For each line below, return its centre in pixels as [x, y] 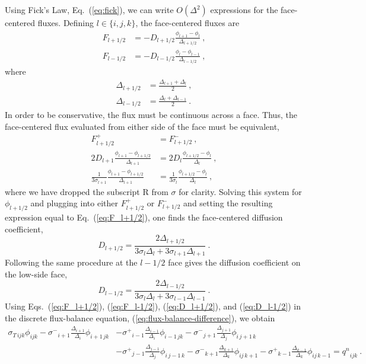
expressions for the [244, 9]
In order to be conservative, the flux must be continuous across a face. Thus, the [151, 115]
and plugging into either [74, 203]
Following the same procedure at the [71, 262]
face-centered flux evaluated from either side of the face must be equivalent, [142, 126]
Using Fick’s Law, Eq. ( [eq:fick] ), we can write [89, 9]
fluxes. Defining [66, 23]
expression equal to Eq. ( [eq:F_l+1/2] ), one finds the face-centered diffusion [144, 217]
